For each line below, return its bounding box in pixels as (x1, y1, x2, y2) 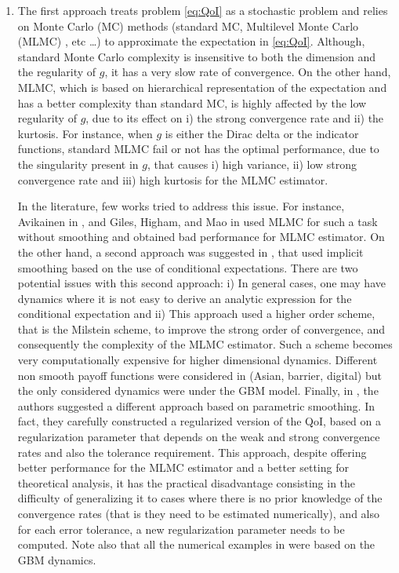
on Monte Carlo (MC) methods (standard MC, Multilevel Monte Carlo (17, 17, 359, 34)
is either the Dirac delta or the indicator (165, 125, 359, 141)
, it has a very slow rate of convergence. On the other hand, (104, 64, 391, 80)
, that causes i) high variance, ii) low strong (147, 155, 357, 172)
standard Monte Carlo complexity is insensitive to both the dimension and (17, 48, 376, 64)
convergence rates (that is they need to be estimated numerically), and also (17, 505, 380, 521)
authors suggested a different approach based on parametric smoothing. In (17, 397, 375, 414)
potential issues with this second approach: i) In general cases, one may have (17, 275, 386, 291)
